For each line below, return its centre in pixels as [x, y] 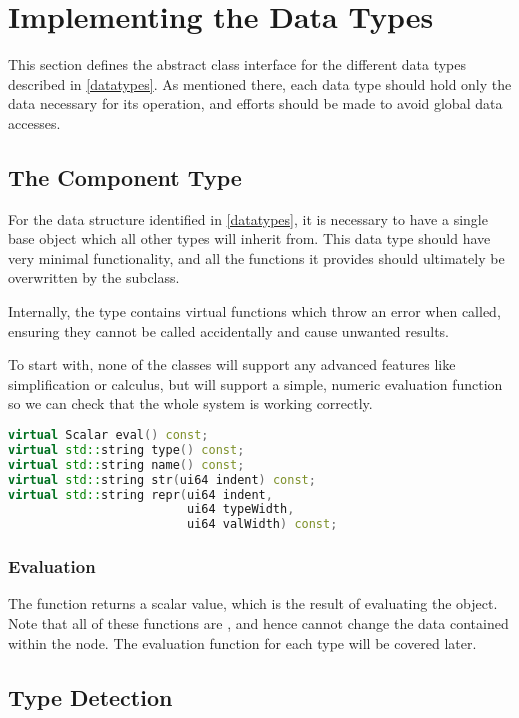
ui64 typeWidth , [240, 509]
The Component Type [125, 176]
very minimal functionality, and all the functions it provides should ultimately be [256, 257]
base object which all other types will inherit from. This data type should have [249, 238]
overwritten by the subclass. [94, 277]
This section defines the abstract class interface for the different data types [237, 64]
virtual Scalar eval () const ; [108, 435]
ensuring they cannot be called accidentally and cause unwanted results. [228, 330]
